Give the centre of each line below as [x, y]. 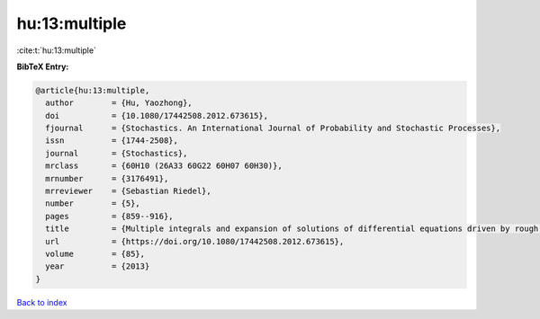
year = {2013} [98, 266]
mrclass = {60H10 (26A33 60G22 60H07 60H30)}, [164, 166]
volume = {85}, [95, 254]
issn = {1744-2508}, [112, 141]
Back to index [42, 302]
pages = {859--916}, [110, 216]
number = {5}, [93, 204]
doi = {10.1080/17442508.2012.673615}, [157, 115]
